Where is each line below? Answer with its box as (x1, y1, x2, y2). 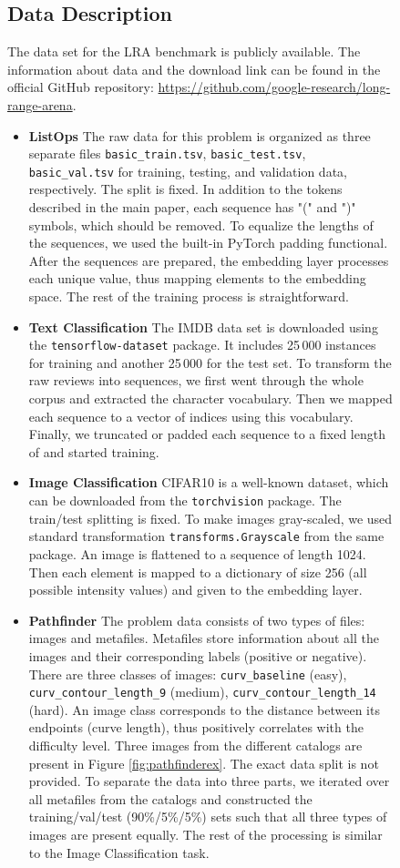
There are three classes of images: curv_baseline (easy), (28, 664, 347, 683)
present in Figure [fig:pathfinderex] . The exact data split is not (28, 753, 379, 772)
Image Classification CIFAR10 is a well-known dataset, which (28, 473, 389, 492)
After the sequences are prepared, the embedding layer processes (28, 250, 389, 270)
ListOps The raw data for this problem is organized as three (28, 126, 371, 145)
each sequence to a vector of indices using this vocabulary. (28, 406, 354, 425)
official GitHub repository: (7, 77, 154, 97)
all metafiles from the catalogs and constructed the (28, 789, 313, 808)
